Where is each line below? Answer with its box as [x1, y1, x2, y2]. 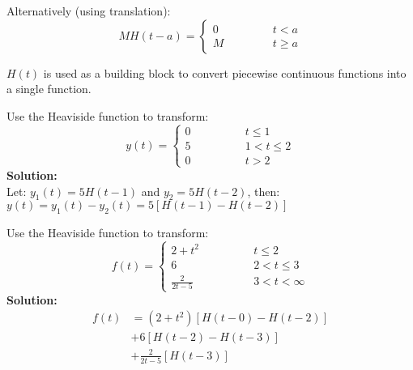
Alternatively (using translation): [6, 2, 171, 19]
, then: [247, 182, 280, 199]
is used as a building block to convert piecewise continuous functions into [43, 64, 407, 81]
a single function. [6, 80, 92, 97]
